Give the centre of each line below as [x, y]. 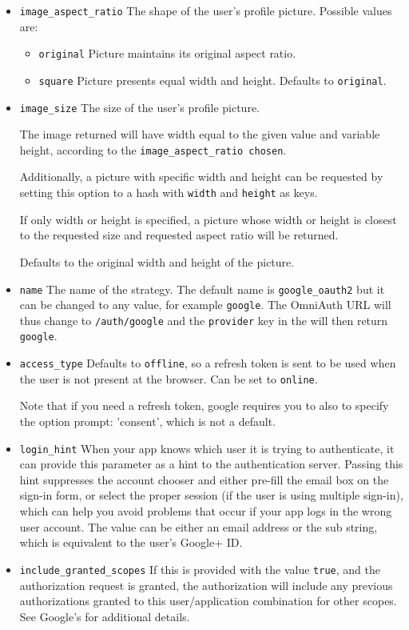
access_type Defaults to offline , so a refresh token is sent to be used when [208, 363]
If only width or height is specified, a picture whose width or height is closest [208, 219]
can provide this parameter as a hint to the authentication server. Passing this [211, 464]
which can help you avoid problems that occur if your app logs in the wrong [206, 511]
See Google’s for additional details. [105, 616]
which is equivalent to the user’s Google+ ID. [131, 542]
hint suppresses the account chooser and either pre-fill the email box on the [204, 479]
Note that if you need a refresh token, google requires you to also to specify [204, 405]
